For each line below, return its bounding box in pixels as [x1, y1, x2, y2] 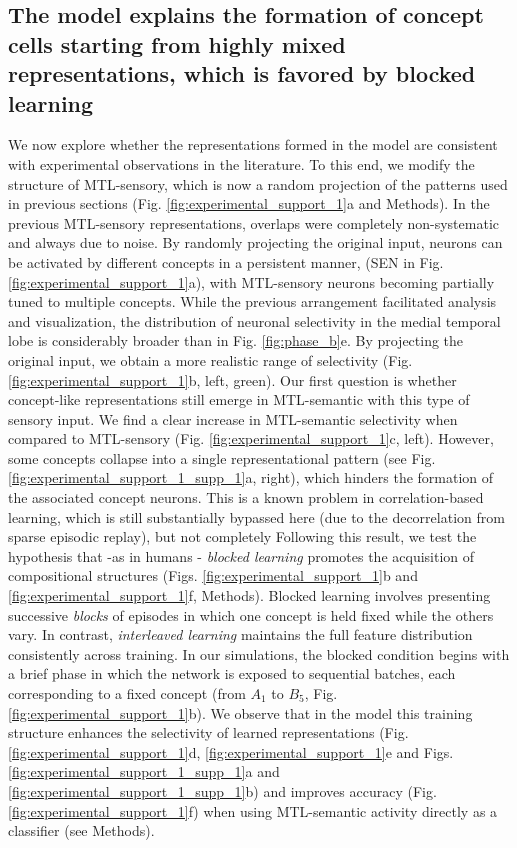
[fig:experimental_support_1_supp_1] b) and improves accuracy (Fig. [8, 780, 437, 801]
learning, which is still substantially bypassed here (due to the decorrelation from [8, 506, 505, 527]
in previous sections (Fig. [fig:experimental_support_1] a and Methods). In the [8, 193, 490, 214]
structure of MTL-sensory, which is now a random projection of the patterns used [8, 173, 508, 194]
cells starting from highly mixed [8, 28, 346, 59]
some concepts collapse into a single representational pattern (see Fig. [8, 447, 436, 468]
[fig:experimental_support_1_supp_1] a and [8, 761, 280, 782]
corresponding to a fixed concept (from [8, 683, 246, 703]
